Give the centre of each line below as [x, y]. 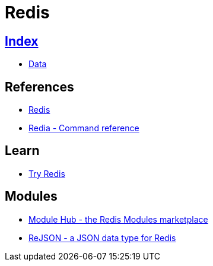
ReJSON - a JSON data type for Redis [102, 237]
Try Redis [47, 173]
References [39, 87]
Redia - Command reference [84, 128]
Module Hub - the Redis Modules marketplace [118, 219]
